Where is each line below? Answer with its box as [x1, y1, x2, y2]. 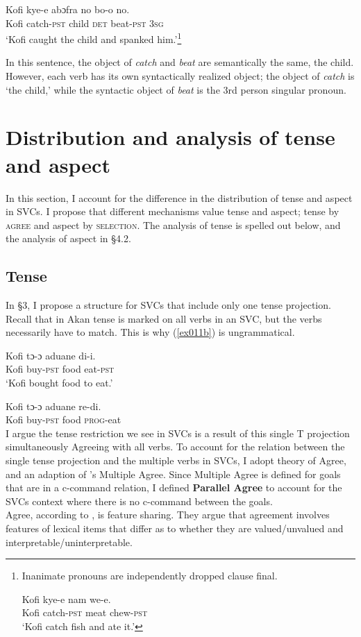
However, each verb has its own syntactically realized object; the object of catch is [6, 69, 355, 83]
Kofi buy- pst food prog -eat [6, 412, 121, 427]
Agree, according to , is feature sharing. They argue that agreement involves [6, 507, 330, 522]
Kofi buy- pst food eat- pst [6, 362, 115, 376]
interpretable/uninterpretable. [6, 534, 133, 549]
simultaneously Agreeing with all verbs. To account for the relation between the [6, 439, 345, 454]
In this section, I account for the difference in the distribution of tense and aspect [6, 190, 353, 205]
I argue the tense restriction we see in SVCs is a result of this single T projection [6, 425, 350, 440]
